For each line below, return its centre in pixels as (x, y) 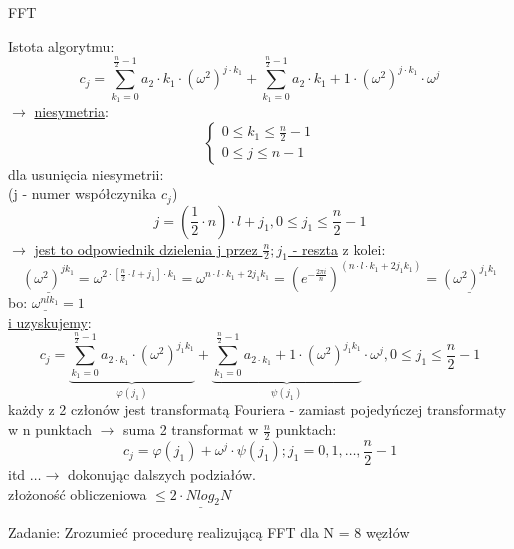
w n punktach (50, 429)
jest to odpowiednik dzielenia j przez (146, 248)
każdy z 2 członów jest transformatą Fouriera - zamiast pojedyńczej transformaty (257, 409)
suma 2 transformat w (191, 429)
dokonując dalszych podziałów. (161, 473)
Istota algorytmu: (61, 45)
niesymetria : (71, 110)
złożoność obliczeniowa (77, 493)
